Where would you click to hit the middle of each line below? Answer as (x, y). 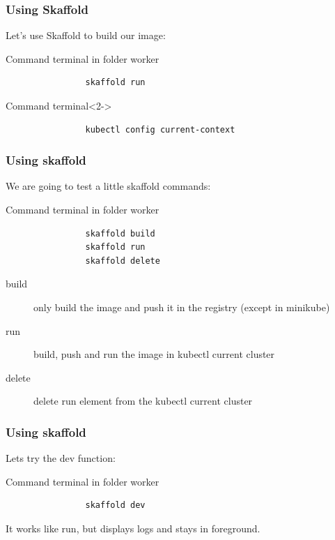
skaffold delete (123, 261)
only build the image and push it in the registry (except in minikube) (182, 307)
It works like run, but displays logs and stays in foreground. (133, 528)
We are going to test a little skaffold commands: (108, 186)
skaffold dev (115, 505)
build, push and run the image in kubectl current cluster (154, 354)
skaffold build (120, 233)
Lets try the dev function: (61, 458)
